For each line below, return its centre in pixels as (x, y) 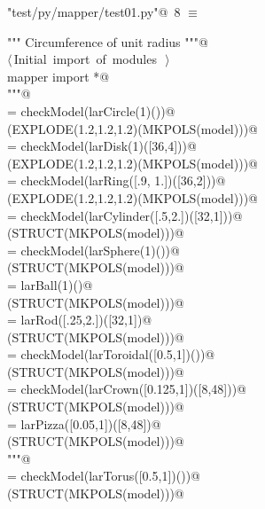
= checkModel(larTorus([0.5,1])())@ (104, 476)
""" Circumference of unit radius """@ (108, 41)
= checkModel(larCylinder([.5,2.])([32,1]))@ (125, 215)
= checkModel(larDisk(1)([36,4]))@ (102, 146)
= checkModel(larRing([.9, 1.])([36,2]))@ (117, 180)
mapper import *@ (58, 76)
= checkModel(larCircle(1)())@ (91, 110)
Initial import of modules (85, 59)
